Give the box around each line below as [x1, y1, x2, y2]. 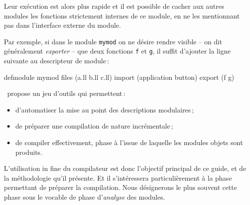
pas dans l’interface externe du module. [4, 20, 121, 30]
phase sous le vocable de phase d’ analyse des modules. [4, 192, 165, 202]
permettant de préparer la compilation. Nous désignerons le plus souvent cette [4, 182, 237, 192]
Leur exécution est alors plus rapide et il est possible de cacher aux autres [4, 1, 224, 11]
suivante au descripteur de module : [4, 56, 109, 66]
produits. [15, 147, 42, 157]
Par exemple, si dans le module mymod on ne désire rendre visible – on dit [4, 36, 222, 46]
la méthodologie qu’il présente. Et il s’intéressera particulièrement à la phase [4, 172, 232, 183]
